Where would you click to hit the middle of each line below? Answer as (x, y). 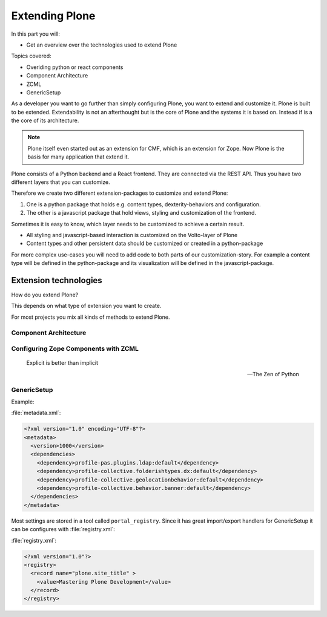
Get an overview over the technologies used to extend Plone (102, 45)
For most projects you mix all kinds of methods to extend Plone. (91, 317)
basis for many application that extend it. (78, 157)
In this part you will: (35, 34)
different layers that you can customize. (61, 182)
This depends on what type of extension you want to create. (86, 306)
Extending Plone (53, 16)
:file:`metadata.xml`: (36, 413)
